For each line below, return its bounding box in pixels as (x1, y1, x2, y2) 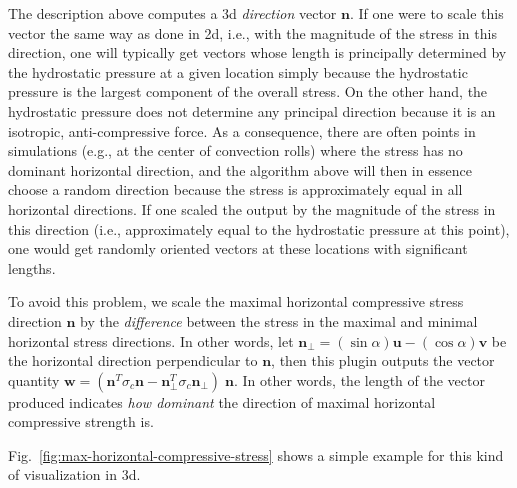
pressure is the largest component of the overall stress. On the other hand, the (8, 81, 488, 102)
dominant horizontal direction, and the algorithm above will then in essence (8, 159, 472, 180)
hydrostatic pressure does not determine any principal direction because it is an (8, 100, 496, 121)
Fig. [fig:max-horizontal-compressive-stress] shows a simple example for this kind (8, 444, 504, 465)
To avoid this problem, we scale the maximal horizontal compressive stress (8, 291, 464, 312)
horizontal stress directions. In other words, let (8, 330, 294, 351)
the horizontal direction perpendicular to (8, 350, 258, 371)
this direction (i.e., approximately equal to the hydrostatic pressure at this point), (8, 218, 510, 239)
